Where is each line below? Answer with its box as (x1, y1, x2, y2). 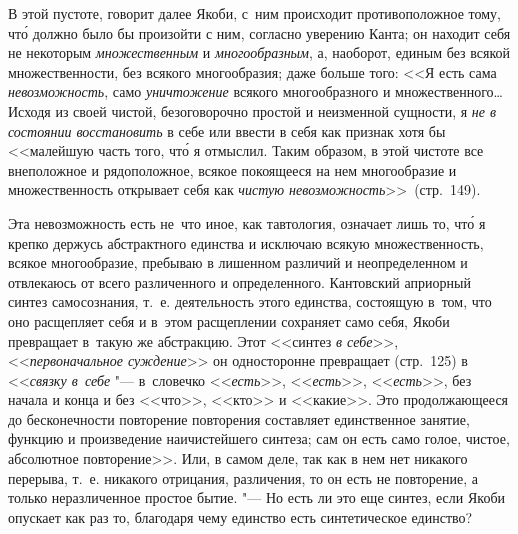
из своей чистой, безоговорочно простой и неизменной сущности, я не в (55, 100, 497, 121)
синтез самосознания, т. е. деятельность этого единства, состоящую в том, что (8, 291, 492, 312)
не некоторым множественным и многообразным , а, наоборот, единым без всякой (8, 42, 511, 63)
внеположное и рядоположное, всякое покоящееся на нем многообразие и (8, 159, 457, 180)
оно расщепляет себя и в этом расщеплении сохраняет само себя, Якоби (8, 310, 450, 331)
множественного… (395, 81, 503, 102)
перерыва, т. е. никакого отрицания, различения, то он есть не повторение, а (8, 467, 478, 488)
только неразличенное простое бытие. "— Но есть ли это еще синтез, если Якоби (8, 487, 506, 508)
